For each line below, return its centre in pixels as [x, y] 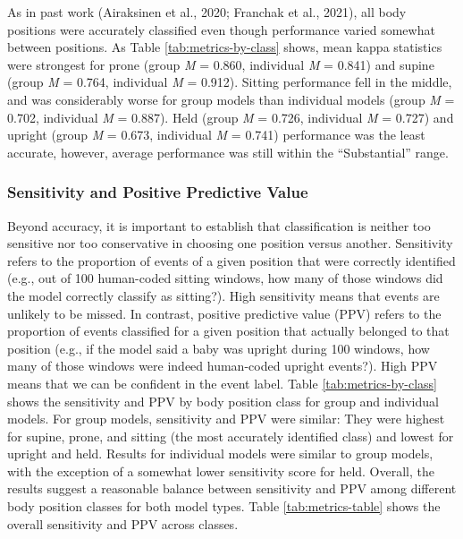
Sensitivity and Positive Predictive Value [158, 192]
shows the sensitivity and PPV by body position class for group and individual [223, 401]
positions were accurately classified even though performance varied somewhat [221, 29]
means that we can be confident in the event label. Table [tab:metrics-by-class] [222, 383]
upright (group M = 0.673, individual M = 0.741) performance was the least [216, 135]
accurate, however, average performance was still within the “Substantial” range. [228, 152]
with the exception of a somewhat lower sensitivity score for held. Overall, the [221, 471]
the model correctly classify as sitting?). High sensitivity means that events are [223, 295]
